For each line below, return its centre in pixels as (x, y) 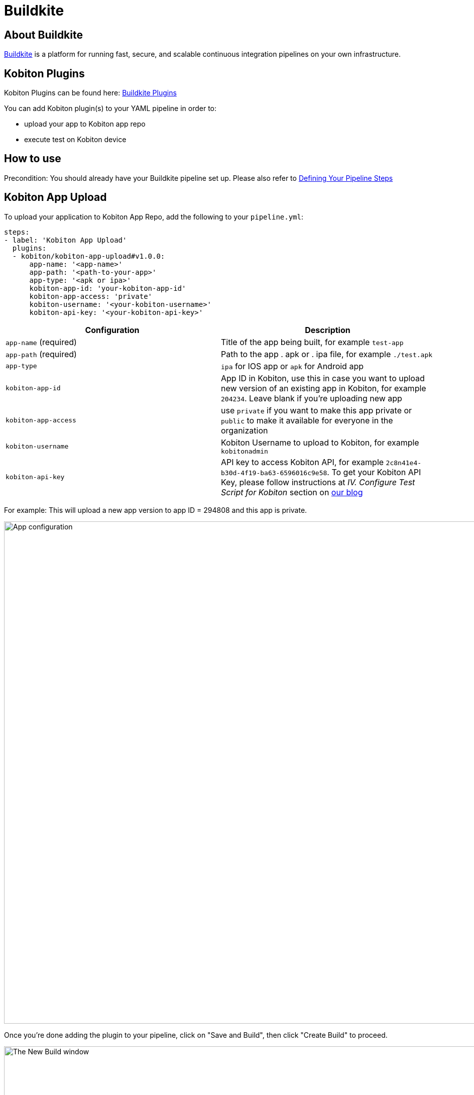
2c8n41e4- (404, 463)
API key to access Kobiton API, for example (303, 462)
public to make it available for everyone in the (307, 420)
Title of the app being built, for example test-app (312, 342)
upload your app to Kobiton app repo (85, 124)
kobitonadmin (245, 451)
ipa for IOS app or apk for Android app (292, 366)
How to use (33, 159)
